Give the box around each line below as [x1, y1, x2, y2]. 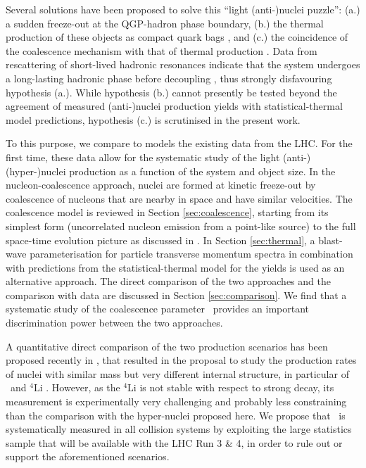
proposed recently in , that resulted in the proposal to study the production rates [6, 353, 357, 367]
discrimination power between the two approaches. [6, 315, 223, 330]
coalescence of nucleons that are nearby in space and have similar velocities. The [6, 191, 353, 205]
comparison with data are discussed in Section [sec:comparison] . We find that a [6, 287, 347, 302]
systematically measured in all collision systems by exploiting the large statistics [6, 422, 352, 436]
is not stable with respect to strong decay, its [139, 380, 334, 395]
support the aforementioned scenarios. [6, 449, 170, 464]
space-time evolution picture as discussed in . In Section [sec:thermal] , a [6, 232, 315, 247]
